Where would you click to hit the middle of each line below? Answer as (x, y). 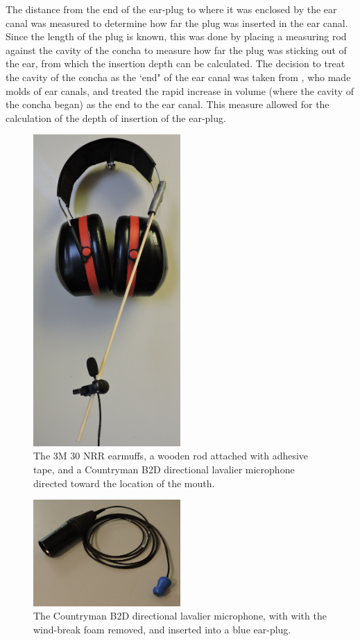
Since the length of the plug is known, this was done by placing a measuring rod (176, 36)
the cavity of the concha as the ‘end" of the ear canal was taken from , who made (178, 77)
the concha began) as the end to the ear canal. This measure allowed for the (168, 104)
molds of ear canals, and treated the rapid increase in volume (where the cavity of (180, 90)
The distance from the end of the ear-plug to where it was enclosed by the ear (171, 9)
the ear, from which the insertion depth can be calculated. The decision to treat (175, 63)
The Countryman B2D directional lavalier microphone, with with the (180, 616)
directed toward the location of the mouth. (124, 483)
